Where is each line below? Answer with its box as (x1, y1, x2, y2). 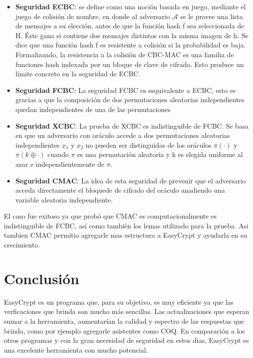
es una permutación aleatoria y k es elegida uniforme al (77, 149, 243, 159)
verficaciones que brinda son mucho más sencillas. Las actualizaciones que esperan (4, 306, 250, 316)
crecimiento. (4, 240, 40, 250)
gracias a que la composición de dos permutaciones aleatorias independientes (15, 94, 245, 105)
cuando (47, 149, 69, 159)
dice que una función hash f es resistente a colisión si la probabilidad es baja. (15, 40, 246, 50)
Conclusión (4, 268, 80, 288)
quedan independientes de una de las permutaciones (15, 104, 171, 114)
